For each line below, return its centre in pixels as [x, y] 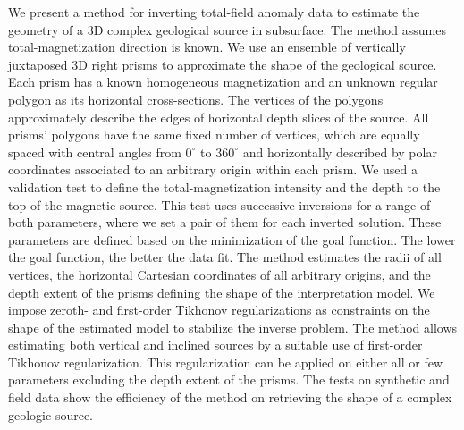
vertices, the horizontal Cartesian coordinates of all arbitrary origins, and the [219, 274]
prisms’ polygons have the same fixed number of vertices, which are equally [214, 135]
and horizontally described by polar [340, 152]
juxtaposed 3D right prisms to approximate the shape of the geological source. [223, 64]
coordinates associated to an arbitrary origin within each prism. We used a [213, 169]
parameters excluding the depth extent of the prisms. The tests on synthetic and [229, 379]
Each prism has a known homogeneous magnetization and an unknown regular [223, 82]
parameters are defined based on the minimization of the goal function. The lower [232, 239]
